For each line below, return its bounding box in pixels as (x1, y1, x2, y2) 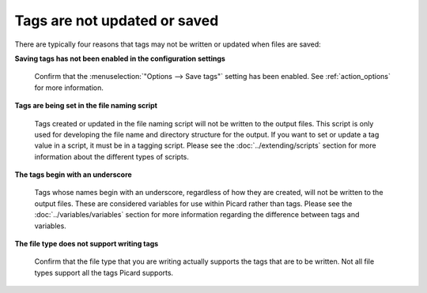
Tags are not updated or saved (14, 12, 219, 29)
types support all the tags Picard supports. (34, 268, 174, 277)
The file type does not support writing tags (14, 239, 159, 249)
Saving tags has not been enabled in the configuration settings (14, 54, 225, 63)
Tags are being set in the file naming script (14, 101, 158, 111)
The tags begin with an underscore (14, 170, 132, 179)
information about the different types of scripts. (34, 152, 190, 161)
